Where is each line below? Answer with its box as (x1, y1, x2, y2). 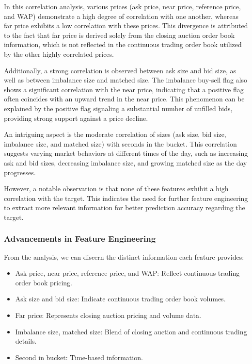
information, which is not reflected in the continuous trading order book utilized (4, 39, 242, 50)
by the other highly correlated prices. (4, 49, 114, 59)
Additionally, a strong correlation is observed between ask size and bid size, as (4, 65, 236, 75)
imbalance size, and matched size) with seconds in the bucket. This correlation (4, 138, 237, 149)
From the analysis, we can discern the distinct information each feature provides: (4, 251, 244, 262)
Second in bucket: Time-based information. (15, 352, 143, 362)
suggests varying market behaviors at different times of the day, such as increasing (4, 148, 248, 158)
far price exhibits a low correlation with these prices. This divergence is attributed (4, 20, 248, 31)
